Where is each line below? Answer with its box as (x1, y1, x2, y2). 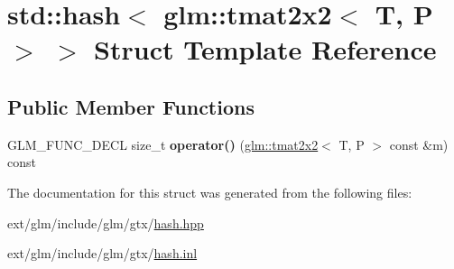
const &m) (389, 134, 449, 153)
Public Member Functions (7, 92, 255, 120)
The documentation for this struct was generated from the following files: (7, 182, 412, 201)
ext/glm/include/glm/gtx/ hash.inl (7, 244, 198, 263)
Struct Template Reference (94, 31, 437, 68)
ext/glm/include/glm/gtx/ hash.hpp (7, 213, 204, 232)
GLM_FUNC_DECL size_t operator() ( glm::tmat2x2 (7, 134, 319, 153)
